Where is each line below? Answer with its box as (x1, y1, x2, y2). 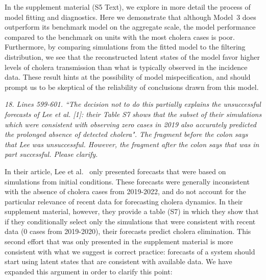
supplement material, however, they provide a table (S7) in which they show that (5, 206, 259, 217)
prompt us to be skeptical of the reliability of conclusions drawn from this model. (5, 81, 259, 92)
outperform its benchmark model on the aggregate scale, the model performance (5, 21, 256, 32)
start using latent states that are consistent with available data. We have (5, 256, 232, 267)
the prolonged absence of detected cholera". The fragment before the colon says (5, 129, 248, 139)
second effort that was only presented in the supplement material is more (5, 236, 233, 247)
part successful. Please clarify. (5, 149, 98, 159)
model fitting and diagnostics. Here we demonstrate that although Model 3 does (5, 11, 256, 22)
